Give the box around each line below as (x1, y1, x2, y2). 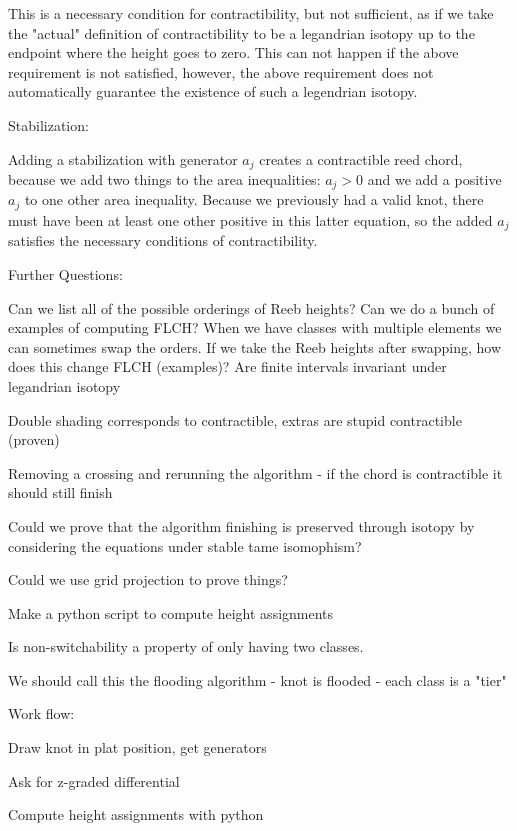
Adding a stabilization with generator (8, 148, 238, 169)
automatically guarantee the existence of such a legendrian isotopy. (8, 81, 418, 102)
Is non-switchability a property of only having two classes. (8, 636, 364, 657)
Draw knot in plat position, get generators (8, 737, 267, 758)
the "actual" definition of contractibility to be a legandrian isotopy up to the (8, 22, 475, 43)
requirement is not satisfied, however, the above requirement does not (8, 61, 434, 82)
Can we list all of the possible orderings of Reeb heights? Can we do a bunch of (8, 297, 495, 318)
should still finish (8, 482, 113, 503)
